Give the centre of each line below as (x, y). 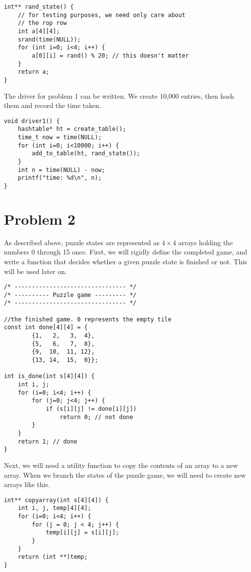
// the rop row (42, 23)
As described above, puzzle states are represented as (82, 242)
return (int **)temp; (53, 557)
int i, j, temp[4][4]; (54, 508)
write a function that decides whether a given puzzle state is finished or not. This (125, 261)
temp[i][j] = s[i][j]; (82, 533)
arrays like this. (27, 484)
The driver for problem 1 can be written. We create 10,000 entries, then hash (119, 95)
